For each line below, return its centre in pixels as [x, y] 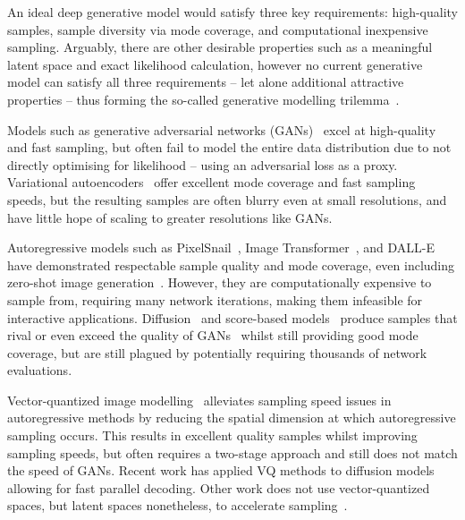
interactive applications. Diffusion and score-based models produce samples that [232, 317]
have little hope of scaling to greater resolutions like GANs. [170, 217]
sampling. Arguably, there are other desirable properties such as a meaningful [220, 47]
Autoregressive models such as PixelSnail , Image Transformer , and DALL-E [221, 247]
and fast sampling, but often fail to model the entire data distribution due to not [229, 147]
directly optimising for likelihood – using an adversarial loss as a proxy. [203, 164]
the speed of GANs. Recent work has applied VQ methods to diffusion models [221, 470]
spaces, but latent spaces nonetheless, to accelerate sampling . [178, 505]
